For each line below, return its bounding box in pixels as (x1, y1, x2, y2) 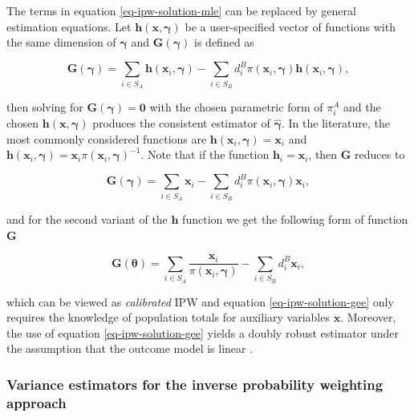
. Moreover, (340, 309, 396, 326)
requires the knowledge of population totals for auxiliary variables (6, 309, 330, 326)
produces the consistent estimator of (92, 115, 270, 132)
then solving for (6, 99, 83, 115)
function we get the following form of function (182, 211, 408, 228)
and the (343, 99, 381, 115)
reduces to (355, 146, 405, 163)
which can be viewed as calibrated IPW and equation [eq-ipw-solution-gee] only (6, 293, 394, 310)
